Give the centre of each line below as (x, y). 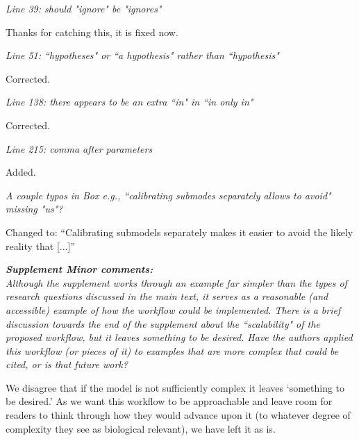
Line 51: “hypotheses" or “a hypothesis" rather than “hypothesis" (142, 55)
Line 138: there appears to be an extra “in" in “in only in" (130, 102)
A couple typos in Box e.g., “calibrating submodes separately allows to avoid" (168, 195)
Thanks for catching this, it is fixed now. (92, 32)
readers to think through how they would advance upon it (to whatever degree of (178, 415)
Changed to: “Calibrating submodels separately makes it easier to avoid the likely (179, 232)
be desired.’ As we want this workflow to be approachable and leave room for (169, 401)
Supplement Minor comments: (80, 269)
